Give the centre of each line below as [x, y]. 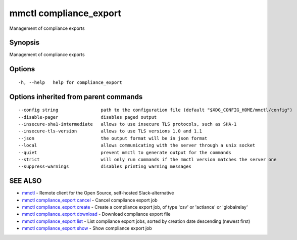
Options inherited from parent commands [76, 97]
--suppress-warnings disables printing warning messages [105, 166]
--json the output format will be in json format [113, 138]
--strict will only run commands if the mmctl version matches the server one [147, 159]
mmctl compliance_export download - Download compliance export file [96, 214]
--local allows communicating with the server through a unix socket [137, 146]
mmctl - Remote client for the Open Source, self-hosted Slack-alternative [98, 193]
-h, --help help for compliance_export [70, 82]
